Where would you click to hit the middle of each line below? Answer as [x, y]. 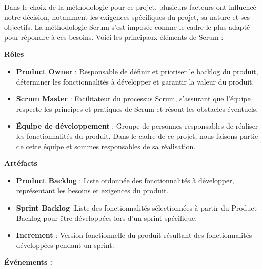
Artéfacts [21, 163]
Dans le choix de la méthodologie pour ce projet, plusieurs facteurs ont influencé [130, 7]
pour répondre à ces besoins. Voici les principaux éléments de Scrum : [114, 37]
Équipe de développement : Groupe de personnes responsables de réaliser [137, 126]
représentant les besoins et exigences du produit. [92, 190]
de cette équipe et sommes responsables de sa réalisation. [106, 146]
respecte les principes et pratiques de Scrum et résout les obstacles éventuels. [137, 108]
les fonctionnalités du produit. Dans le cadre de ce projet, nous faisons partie [137, 136]
